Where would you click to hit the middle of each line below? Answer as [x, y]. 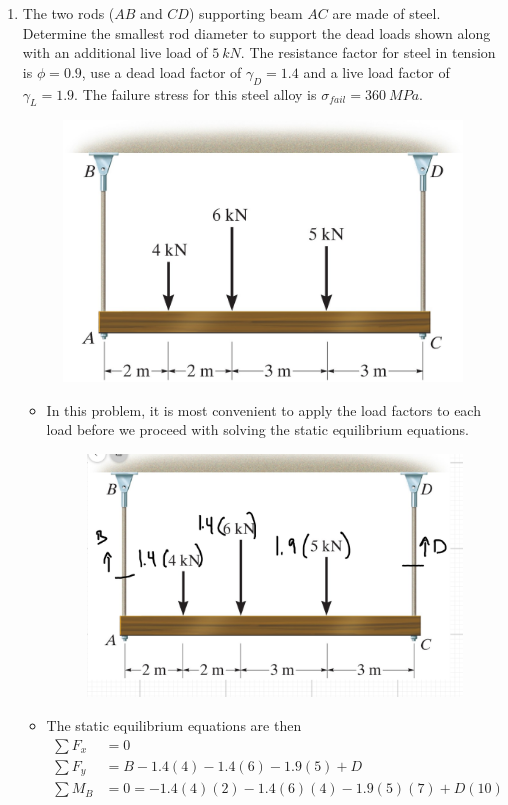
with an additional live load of [115, 52]
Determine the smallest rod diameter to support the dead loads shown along [256, 32]
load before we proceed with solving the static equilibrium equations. [257, 429]
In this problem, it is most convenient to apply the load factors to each [263, 409]
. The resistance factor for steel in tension [368, 52]
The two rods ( [68, 13]
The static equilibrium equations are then [174, 724]
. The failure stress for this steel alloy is [195, 93]
